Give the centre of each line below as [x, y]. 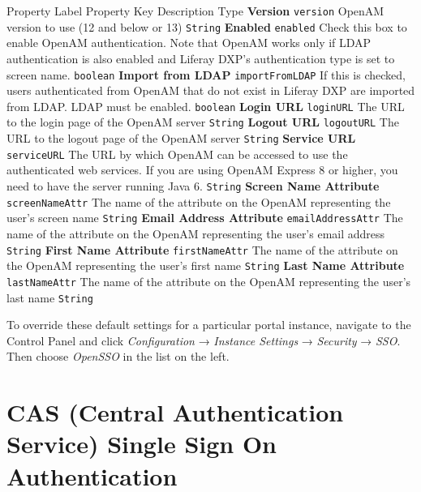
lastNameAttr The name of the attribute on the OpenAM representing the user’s [209, 281]
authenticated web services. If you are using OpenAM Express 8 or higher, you [202, 170]
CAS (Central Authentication [175, 412]
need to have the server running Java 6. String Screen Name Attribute [193, 185]
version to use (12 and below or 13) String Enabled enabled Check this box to [207, 26]
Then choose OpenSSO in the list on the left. [118, 356]
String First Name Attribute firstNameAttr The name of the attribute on [202, 249]
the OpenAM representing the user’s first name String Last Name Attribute [206, 265]
